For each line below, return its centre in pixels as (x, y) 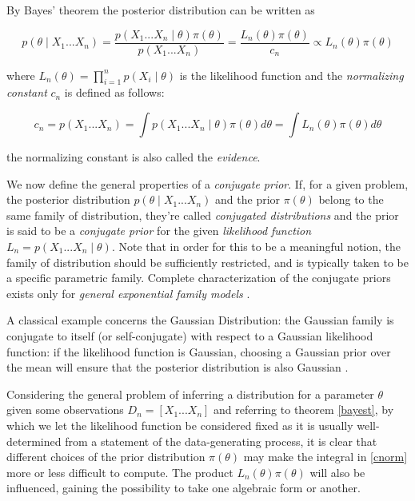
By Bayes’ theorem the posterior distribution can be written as (161, 10)
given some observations (65, 410)
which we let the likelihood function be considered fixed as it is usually (180, 425)
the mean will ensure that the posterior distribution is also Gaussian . (178, 367)
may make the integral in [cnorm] (325, 457)
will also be (337, 472)
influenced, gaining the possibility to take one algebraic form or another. (184, 488)
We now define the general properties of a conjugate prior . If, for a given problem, (207, 183)
